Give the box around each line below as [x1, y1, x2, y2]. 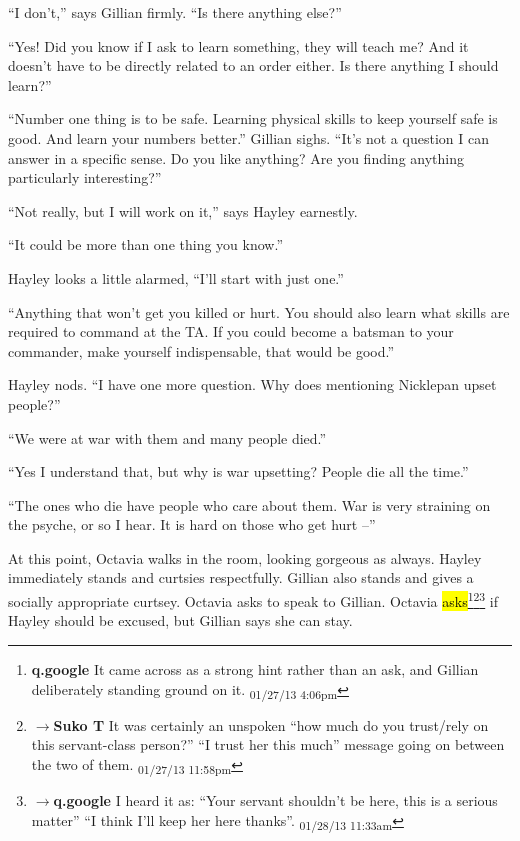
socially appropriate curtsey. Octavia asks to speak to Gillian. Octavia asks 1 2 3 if [8, 588, 499, 611]
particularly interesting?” [8, 167, 162, 188]
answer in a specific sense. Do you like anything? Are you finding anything [8, 147, 464, 168]
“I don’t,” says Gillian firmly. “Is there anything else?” [8, 2, 342, 22]
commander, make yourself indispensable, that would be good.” [8, 340, 395, 361]
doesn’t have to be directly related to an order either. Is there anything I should [8, 55, 499, 76]
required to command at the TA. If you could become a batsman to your [8, 321, 454, 342]
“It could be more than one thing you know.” [8, 234, 283, 255]
